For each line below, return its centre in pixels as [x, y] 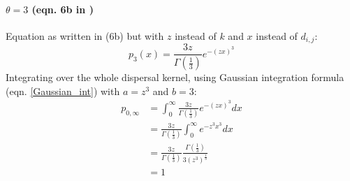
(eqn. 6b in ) [63, 9]
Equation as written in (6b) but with [85, 35]
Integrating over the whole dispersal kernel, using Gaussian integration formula [175, 77]
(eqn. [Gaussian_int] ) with [63, 90]
